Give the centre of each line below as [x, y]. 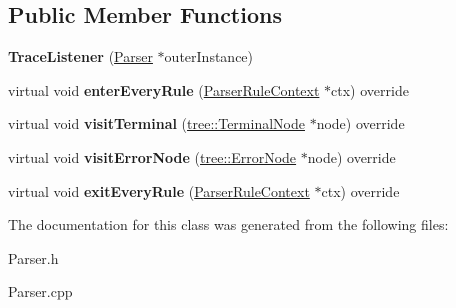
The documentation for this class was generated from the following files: [228, 224]
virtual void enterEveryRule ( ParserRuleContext [164, 89]
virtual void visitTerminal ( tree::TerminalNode [156, 123]
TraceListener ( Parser [80, 56]
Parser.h [33, 257]
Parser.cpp [40, 291]
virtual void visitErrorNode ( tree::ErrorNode [152, 156]
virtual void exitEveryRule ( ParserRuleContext [159, 190]
